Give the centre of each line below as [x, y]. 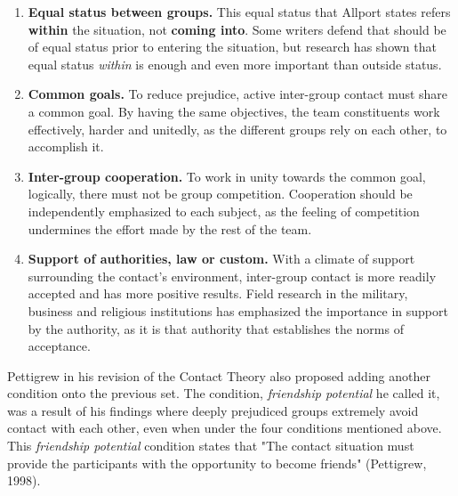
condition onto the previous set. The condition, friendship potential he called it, [224, 393]
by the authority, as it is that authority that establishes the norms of [216, 328]
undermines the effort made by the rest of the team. [170, 228]
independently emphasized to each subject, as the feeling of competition [224, 211]
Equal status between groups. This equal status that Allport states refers [239, 12]
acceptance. [59, 346]
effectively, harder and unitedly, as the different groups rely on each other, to [237, 129]
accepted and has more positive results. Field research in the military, [218, 293]
